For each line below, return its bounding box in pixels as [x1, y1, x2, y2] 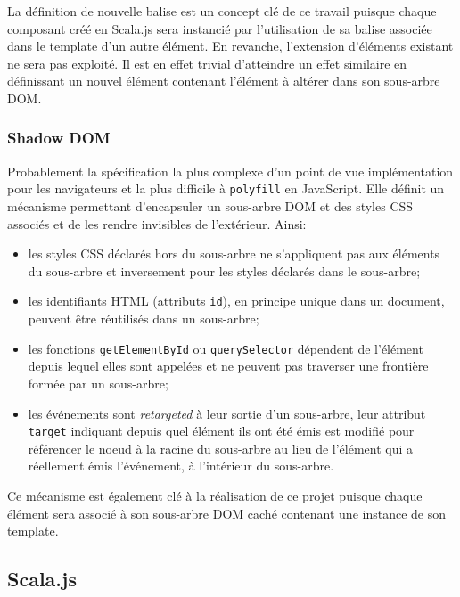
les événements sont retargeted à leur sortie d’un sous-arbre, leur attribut [28, 404, 426, 422]
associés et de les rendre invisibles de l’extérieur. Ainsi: [7, 214, 307, 233]
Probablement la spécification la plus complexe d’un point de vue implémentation [7, 161, 454, 180]
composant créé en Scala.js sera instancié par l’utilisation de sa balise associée [7, 19, 432, 37]
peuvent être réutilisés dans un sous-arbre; [28, 309, 259, 328]
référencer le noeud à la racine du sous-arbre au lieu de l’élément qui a [28, 438, 414, 457]
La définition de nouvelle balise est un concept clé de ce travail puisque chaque [7, 2, 437, 20]
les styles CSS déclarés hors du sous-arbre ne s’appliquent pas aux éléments [28, 244, 440, 263]
